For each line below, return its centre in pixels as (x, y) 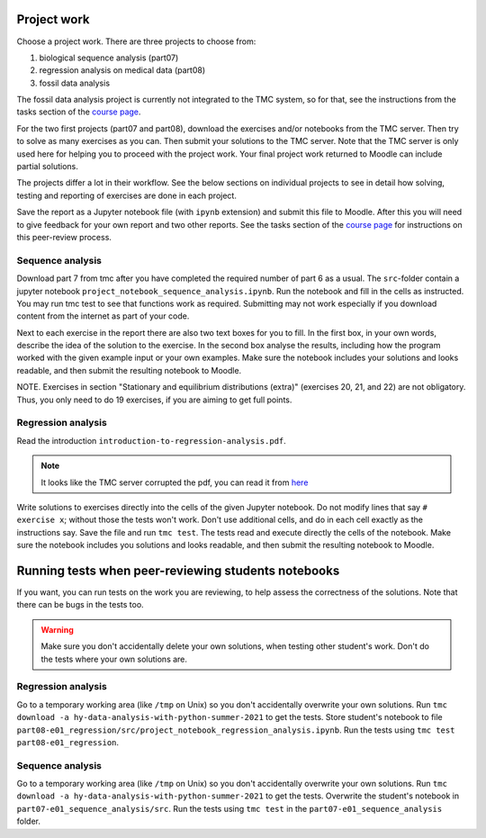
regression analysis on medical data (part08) (122, 70)
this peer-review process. (64, 237)
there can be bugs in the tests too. (80, 605)
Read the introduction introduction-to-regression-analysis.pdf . (152, 440)
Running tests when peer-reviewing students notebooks (178, 570)
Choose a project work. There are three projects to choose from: (136, 41)
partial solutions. (47, 167)
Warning (57, 629)
